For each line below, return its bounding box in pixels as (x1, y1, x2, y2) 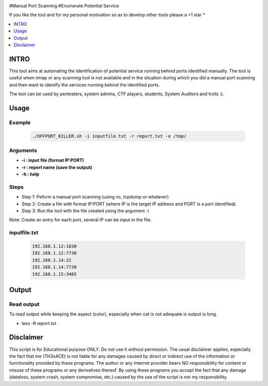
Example (9, 119, 31, 126)
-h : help (21, 171, 40, 177)
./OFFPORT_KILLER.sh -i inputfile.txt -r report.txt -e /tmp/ (32, 133, 187, 139)
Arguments (9, 147, 37, 154)
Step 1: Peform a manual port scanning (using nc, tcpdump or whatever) (21, 194, 169, 200)
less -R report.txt (21, 320, 57, 326)
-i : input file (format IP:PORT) (21, 157, 84, 163)
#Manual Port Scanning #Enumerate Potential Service (9, 3, 119, 8)
